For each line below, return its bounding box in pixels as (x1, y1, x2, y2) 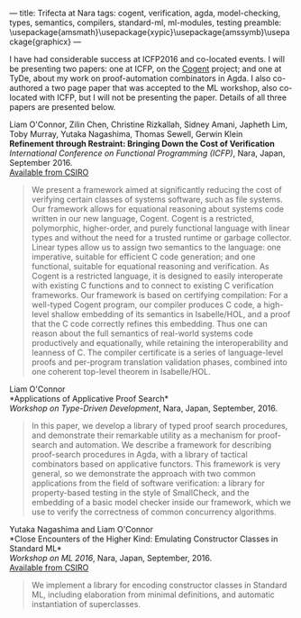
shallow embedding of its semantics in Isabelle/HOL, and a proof (50, 309, 291, 319)
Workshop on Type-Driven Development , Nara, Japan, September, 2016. (9, 403, 278, 414)
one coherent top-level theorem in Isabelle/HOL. (31, 367, 211, 377)
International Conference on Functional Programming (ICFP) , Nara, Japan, (9, 148, 286, 159)
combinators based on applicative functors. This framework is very (31, 459, 281, 469)
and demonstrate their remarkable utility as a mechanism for (31, 430, 256, 441)
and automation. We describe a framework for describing (59, 440, 272, 450)
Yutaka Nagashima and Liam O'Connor (9, 524, 153, 534)
